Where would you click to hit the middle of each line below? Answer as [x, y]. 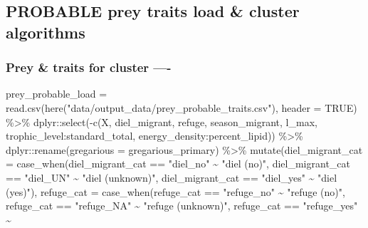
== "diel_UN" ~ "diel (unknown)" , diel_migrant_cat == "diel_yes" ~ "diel [172, 177]
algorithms [46, 32]
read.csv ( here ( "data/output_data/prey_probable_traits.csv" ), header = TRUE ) [182, 107]
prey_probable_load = [57, 94]
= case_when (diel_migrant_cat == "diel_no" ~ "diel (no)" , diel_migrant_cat [178, 164]
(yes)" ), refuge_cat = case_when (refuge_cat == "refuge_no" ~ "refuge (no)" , [175, 191]
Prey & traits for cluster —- [89, 67]
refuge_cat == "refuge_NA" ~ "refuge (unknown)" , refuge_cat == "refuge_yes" [182, 206]
